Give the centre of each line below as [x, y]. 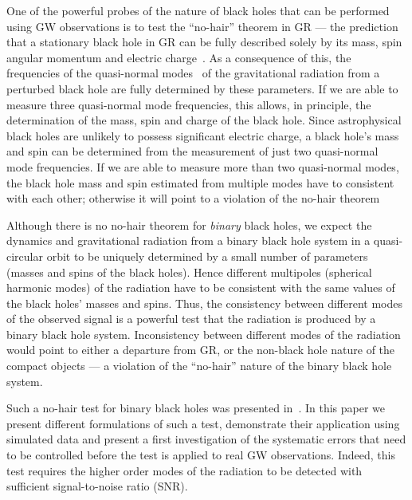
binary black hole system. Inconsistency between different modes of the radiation [204, 334]
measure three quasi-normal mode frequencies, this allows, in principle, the [189, 104]
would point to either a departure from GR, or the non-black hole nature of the [201, 350]
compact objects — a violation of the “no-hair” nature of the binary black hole [199, 366]
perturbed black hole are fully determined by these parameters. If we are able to [202, 88]
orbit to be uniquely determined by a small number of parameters [207, 256]
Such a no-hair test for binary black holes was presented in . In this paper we [196, 408]
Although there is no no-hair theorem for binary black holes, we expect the [189, 224]
